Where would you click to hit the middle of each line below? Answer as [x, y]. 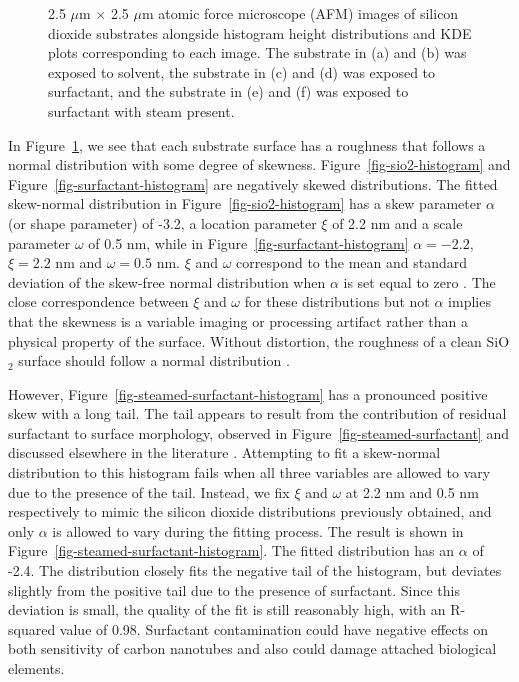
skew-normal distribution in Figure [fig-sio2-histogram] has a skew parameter [245, 203]
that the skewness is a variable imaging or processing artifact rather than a [238, 320]
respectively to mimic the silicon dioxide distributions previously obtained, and [250, 511]
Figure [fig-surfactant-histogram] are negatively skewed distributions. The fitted [253, 183]
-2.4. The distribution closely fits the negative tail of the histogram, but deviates [255, 570]
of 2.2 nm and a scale [397, 222]
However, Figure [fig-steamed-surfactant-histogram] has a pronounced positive [248, 393]
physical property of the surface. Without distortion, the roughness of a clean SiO [259, 340]
